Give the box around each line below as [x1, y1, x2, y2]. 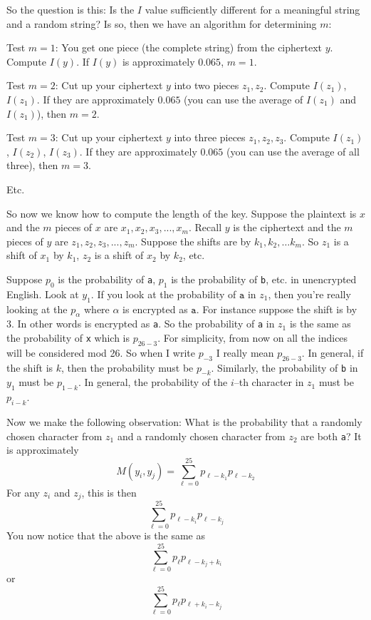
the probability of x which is [6, 330, 130, 345]
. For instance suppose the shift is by [196, 301, 357, 316]
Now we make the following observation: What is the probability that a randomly [6, 414, 362, 429]
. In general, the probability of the [78, 375, 228, 390]
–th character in [234, 375, 304, 390]
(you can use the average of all [226, 143, 360, 158]
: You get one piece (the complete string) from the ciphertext [55, 40, 323, 55]
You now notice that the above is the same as [6, 528, 206, 543]
